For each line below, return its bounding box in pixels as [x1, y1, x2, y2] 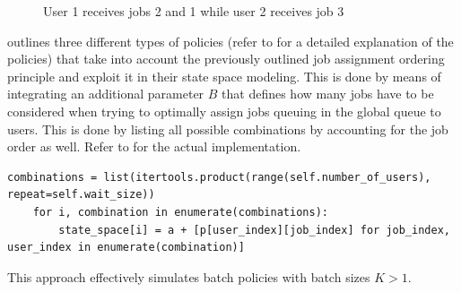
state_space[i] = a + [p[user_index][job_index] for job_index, [58, 223, 450, 236]
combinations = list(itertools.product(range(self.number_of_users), [7, 170, 431, 184]
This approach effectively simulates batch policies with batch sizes [7, 267, 370, 286]
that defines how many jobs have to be [222, 84, 434, 103]
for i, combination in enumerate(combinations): [32, 205, 328, 219]
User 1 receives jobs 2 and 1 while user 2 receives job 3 [43, 2, 344, 20]
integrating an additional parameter [7, 84, 204, 103]
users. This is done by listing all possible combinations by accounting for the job [7, 119, 448, 138]
